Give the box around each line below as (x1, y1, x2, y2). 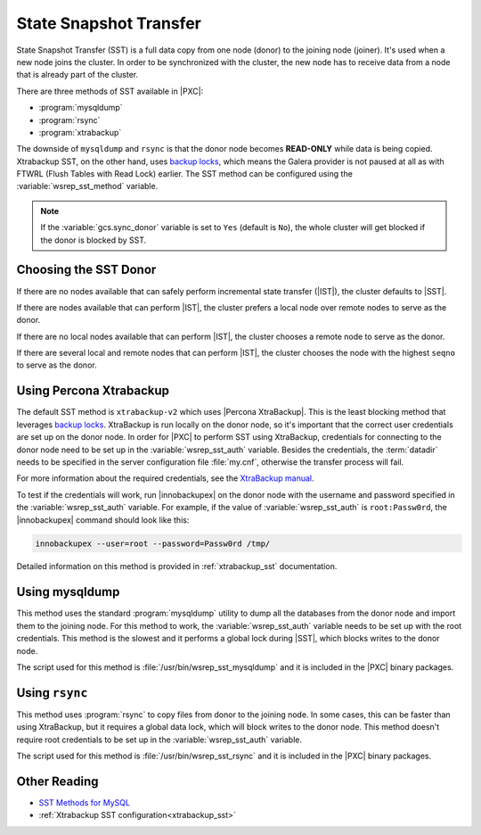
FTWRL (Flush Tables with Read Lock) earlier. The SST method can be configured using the (16, 169, 354, 179)
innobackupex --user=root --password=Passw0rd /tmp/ (35, 538, 271, 549)
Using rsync (16, 685, 88, 700)
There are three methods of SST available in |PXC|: (16, 86, 204, 96)
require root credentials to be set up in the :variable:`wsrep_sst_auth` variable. (16, 734, 303, 745)
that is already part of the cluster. (16, 70, 138, 80)
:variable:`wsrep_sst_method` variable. (16, 181, 159, 192)
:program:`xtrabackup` (38, 127, 122, 137)
